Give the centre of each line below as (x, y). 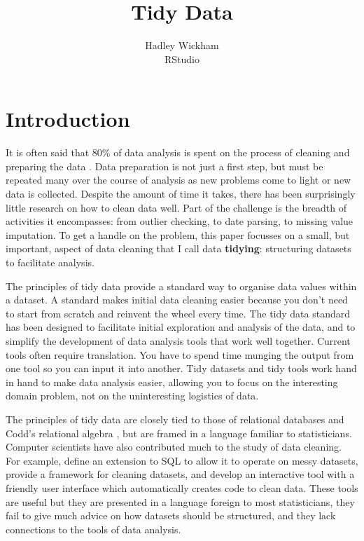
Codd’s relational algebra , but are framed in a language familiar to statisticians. (179, 433)
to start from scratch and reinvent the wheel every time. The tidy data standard (178, 313)
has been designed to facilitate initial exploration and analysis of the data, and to (181, 327)
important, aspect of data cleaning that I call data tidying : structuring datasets (178, 248)
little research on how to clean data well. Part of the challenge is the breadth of (176, 207)
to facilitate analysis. (50, 262)
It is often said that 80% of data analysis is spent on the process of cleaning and (178, 152)
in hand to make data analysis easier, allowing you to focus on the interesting (172, 382)
